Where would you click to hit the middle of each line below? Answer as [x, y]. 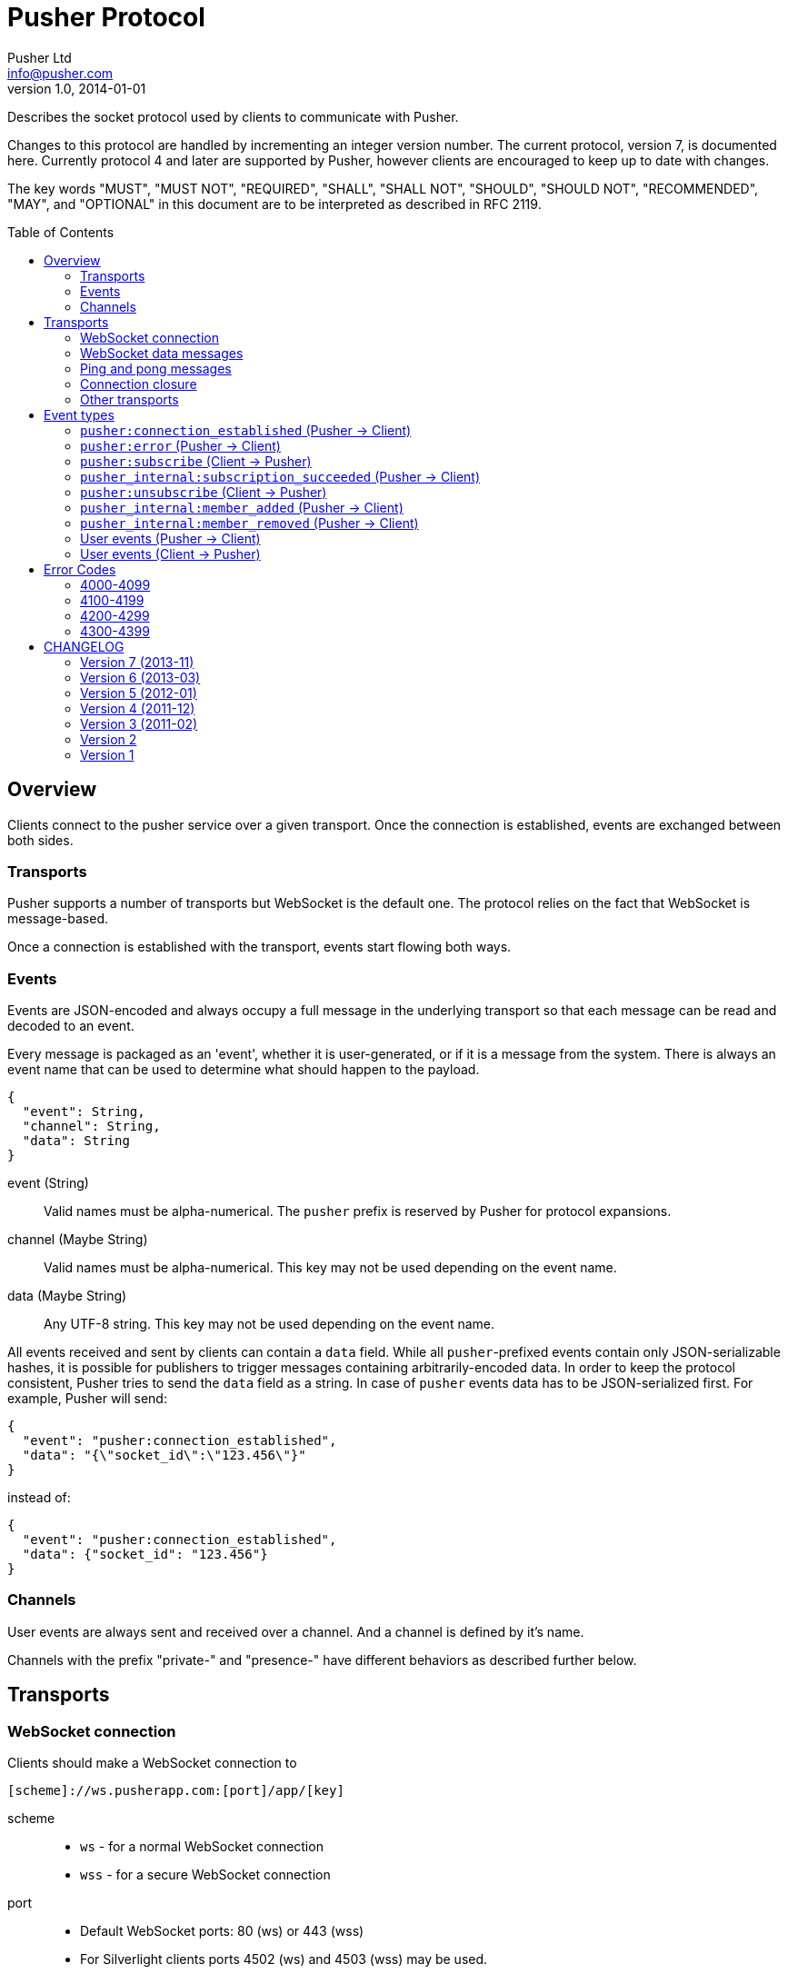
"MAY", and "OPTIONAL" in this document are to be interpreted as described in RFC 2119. [274, 204]
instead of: [39, 1498]
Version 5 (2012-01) [139, 693]
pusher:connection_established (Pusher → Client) [246, 430]
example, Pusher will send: [87, 1399]
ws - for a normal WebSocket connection [202, 1847]
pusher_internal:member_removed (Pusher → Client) [249, 523]
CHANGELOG [84, 646]
